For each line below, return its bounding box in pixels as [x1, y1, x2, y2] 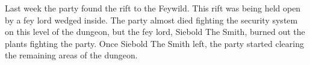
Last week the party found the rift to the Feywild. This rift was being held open [5, 2, 301, 14]
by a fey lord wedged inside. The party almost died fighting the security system [5, 13, 298, 26]
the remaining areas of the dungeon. [5, 49, 138, 61]
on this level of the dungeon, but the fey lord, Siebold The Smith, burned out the [5, 25, 305, 38]
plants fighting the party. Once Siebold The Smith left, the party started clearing [5, 37, 304, 49]
